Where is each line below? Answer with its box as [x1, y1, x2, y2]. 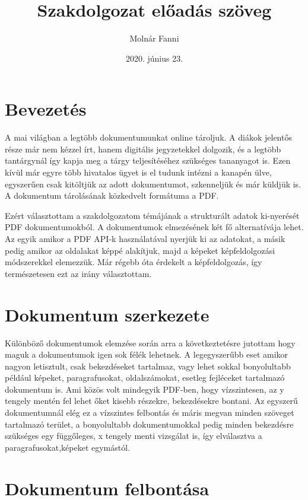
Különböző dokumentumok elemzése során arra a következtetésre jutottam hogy [5, 336, 296, 349]
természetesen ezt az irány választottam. [5, 267, 152, 279]
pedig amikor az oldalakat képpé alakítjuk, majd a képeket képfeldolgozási [5, 244, 275, 256]
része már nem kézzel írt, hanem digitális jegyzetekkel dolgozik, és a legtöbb [5, 142, 281, 155]
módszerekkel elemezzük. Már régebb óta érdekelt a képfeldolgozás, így [5, 256, 262, 268]
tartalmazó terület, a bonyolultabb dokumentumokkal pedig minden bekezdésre [5, 418, 294, 430]
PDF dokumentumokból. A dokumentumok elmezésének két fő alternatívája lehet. [5, 221, 304, 233]
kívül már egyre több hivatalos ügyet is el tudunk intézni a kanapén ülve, [5, 166, 272, 179]
